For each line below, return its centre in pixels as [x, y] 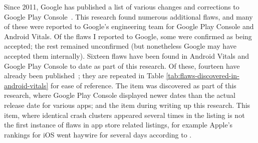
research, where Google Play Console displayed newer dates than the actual [120, 95]
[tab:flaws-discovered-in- [203, 76]
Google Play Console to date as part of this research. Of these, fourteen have [122, 65]
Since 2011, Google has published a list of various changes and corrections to [122, 7]
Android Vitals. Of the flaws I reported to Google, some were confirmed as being [128, 36]
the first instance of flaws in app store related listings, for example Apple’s [118, 125]
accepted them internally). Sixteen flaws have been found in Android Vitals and [127, 55]
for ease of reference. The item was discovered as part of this [144, 85]
